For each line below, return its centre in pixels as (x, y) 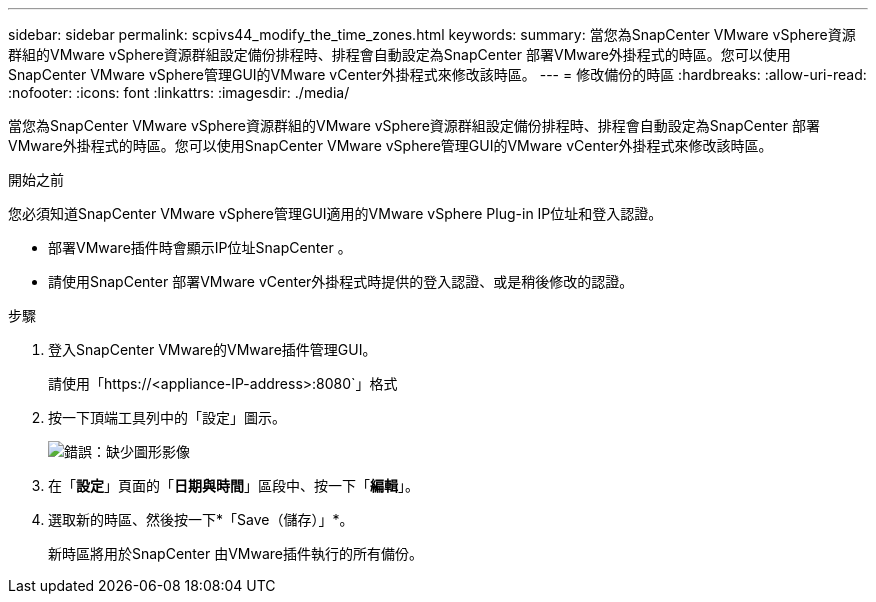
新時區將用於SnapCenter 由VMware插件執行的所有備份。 (235, 553)
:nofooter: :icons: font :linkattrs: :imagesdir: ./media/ (179, 92)
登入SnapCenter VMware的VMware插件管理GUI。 (212, 349)
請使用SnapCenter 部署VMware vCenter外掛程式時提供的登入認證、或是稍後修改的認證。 (341, 281)
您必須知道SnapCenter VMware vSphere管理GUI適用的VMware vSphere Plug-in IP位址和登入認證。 (335, 213)
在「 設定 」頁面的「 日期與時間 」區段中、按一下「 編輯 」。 (233, 485)
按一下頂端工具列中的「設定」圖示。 (167, 417)
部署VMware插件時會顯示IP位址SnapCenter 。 (200, 247)
